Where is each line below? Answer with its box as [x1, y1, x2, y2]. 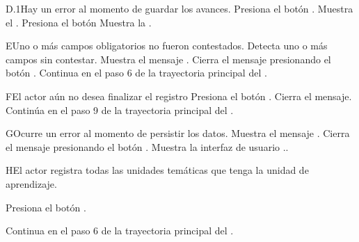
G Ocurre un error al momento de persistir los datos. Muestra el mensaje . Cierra [6, 126, 350, 140]
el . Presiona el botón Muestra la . [6, 15, 152, 29]
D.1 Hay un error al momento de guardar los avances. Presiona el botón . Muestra [6, 1, 353, 15]
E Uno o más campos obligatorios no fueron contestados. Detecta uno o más [6, 38, 328, 53]
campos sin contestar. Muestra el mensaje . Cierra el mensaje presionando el [6, 51, 331, 66]
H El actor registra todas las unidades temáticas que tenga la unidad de [6, 163, 309, 177]
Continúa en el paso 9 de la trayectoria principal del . [6, 102, 234, 117]
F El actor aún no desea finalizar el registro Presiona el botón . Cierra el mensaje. [6, 88, 352, 103]
